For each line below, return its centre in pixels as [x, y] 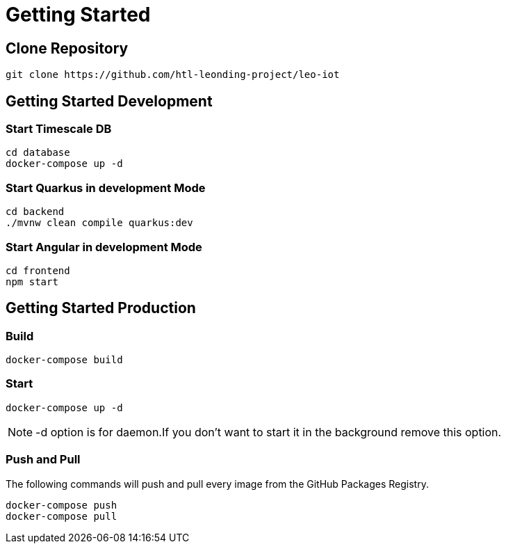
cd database [38, 153]
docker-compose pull [62, 516]
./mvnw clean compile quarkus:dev [99, 223]
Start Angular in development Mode [104, 247]
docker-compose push [62, 505]
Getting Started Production [101, 308]
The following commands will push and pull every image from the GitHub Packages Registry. [217, 484]
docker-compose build [64, 360]
